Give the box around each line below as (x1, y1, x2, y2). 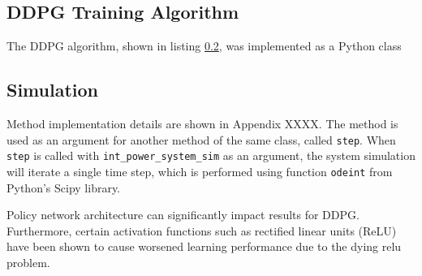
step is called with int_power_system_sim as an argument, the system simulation (6, 147, 416, 164)
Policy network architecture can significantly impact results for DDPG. (6, 206, 360, 223)
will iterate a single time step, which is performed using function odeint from (6, 162, 393, 179)
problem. (6, 253, 50, 270)
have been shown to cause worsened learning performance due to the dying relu (6, 238, 402, 255)
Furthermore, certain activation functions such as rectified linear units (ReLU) (6, 222, 397, 239)
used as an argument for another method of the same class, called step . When (6, 131, 396, 148)
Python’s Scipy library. (6, 179, 121, 196)
